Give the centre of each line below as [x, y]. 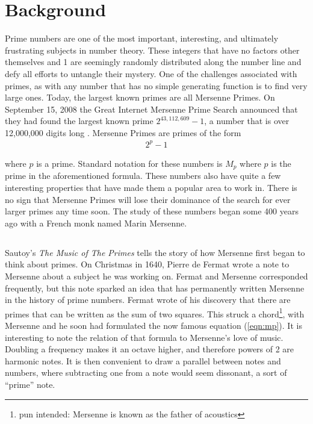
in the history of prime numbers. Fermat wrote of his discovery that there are [148, 300]
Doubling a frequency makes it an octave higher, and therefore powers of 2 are [150, 349]
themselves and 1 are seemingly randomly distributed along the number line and [153, 62]
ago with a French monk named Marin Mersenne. [96, 223]
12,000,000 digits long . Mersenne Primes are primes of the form [123, 132]
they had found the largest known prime [79, 121]
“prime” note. [30, 384]
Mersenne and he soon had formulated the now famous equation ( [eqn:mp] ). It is [153, 326]
